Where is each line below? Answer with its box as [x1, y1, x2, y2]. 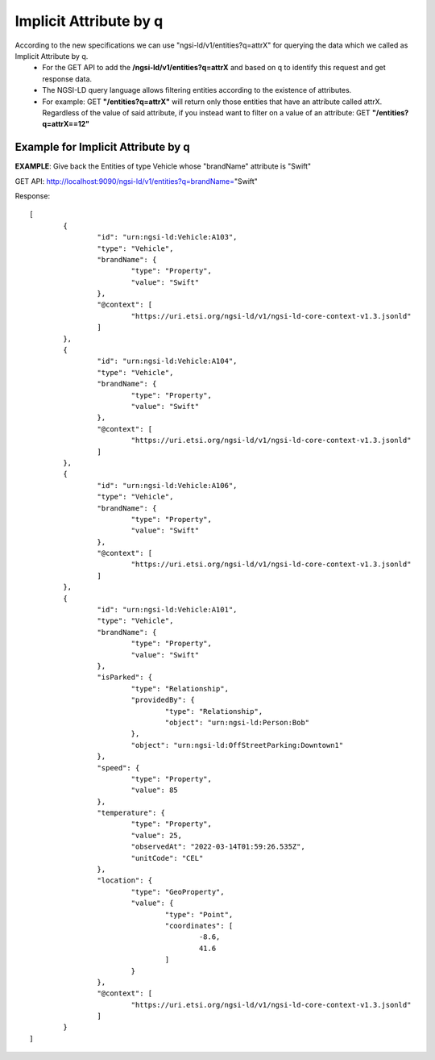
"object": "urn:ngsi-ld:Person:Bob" [164, 718, 310, 727]
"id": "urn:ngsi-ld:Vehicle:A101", [97, 605, 238, 615]
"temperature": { [97, 808, 165, 818]
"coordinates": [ [164, 920, 234, 930]
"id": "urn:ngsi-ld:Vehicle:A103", [97, 232, 238, 242]
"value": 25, [130, 831, 183, 840]
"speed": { [97, 763, 140, 772]
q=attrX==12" [42, 119, 90, 129]
